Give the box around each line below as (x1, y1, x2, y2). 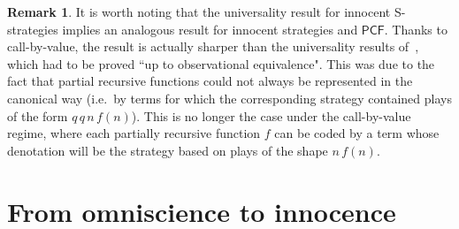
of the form (7, 106, 68, 125)
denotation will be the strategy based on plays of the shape (7, 141, 328, 159)
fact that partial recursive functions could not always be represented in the (7, 72, 413, 90)
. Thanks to (384, 19, 448, 38)
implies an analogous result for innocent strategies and (62, 19, 358, 38)
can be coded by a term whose (274, 124, 440, 142)
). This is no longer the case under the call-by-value (131, 106, 411, 125)
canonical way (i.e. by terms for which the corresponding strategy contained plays (7, 88, 452, 107)
